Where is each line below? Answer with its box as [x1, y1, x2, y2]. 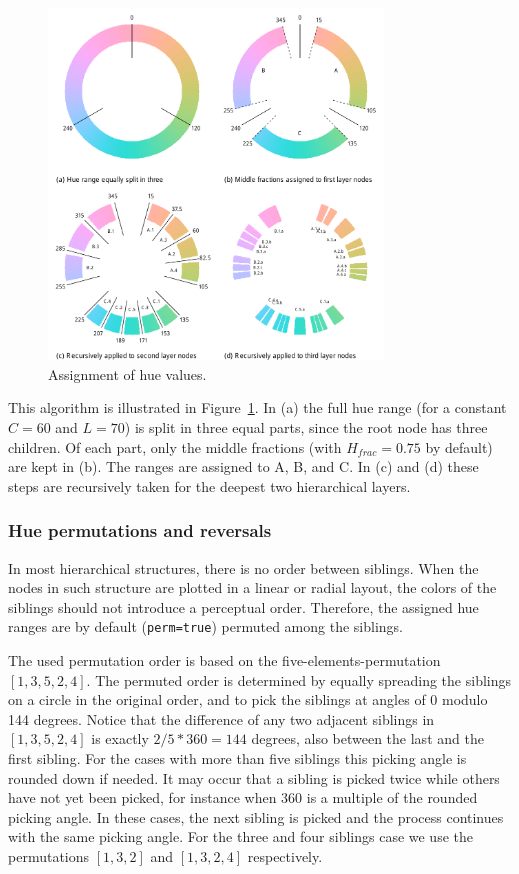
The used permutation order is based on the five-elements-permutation [8, 649, 441, 670]
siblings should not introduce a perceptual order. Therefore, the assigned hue [8, 596, 479, 617]
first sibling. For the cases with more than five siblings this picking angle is [8, 747, 467, 768]
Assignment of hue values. [48, 363, 207, 384]
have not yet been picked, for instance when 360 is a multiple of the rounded [8, 787, 478, 808]
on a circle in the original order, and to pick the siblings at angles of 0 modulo [8, 689, 488, 710]
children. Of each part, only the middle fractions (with [8, 436, 342, 457]
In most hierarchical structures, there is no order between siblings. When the [8, 557, 479, 578]
